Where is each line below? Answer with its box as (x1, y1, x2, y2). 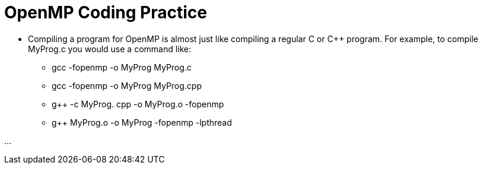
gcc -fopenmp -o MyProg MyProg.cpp (52, 80, 202, 91)
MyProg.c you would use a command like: (28, 43, 192, 54)
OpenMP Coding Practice (4, 2, 207, 23)
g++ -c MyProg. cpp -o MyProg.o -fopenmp (52, 98, 224, 109)
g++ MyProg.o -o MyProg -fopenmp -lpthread (52, 117, 232, 127)
